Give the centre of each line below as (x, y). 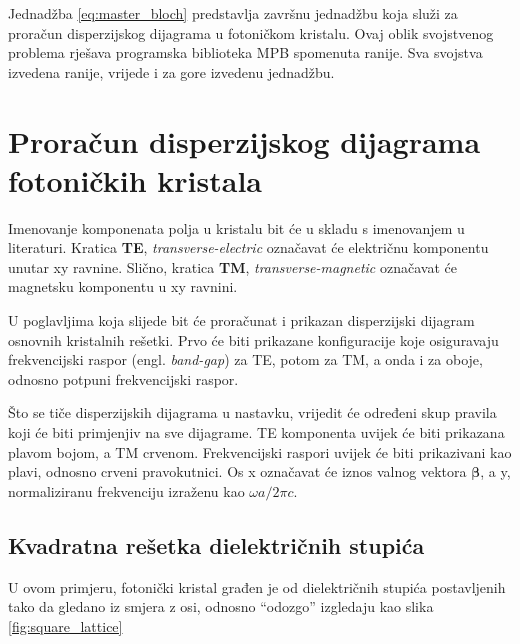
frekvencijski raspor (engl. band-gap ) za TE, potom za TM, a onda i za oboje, (245, 359)
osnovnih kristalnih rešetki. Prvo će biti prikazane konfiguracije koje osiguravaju (253, 339)
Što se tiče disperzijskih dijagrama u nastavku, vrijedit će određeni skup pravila (252, 412)
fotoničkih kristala (135, 179)
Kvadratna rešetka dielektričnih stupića (216, 544)
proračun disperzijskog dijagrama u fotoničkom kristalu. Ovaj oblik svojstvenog (251, 32)
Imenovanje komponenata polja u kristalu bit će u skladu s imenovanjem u (236, 227)
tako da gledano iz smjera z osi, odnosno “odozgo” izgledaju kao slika (221, 606)
